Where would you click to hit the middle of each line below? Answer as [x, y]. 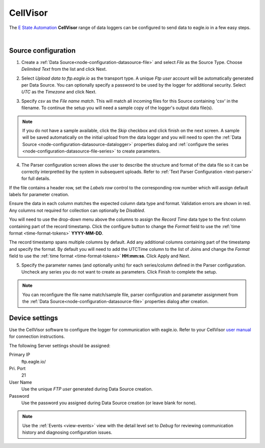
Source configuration [42, 50]
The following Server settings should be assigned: [60, 345]
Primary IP [20, 355]
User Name [21, 382]
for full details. [36, 179]
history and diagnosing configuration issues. [67, 432]
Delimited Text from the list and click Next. [64, 69]
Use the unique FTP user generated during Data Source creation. [87, 389]
